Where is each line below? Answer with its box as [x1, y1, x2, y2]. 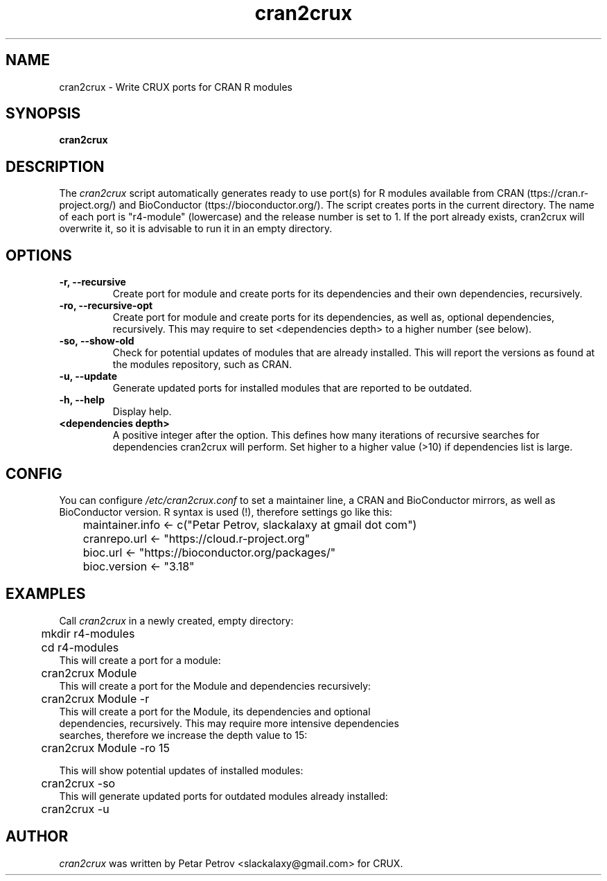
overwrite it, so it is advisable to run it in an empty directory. [59, 223, 333, 235]
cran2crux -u [41, 801, 109, 816]
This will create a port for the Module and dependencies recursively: [59, 679, 371, 692]
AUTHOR [6, 828, 69, 846]
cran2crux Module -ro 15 [41, 740, 170, 755]
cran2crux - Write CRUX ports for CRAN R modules [59, 80, 293, 93]
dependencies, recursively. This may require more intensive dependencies [59, 717, 399, 729]
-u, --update [59, 370, 118, 383]
